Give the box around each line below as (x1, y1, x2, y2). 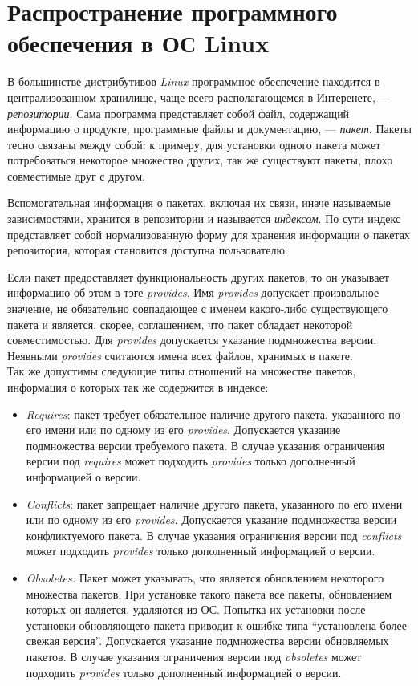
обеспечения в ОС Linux (7, 26, 270, 59)
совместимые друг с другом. (7, 167, 146, 184)
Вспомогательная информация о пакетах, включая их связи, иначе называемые (7, 194, 391, 211)
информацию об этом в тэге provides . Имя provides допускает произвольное (7, 284, 379, 301)
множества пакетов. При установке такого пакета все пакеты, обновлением (26, 585, 392, 602)
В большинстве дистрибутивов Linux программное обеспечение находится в (7, 73, 380, 90)
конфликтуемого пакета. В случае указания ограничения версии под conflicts (26, 526, 402, 543)
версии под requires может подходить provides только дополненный (26, 453, 355, 469)
